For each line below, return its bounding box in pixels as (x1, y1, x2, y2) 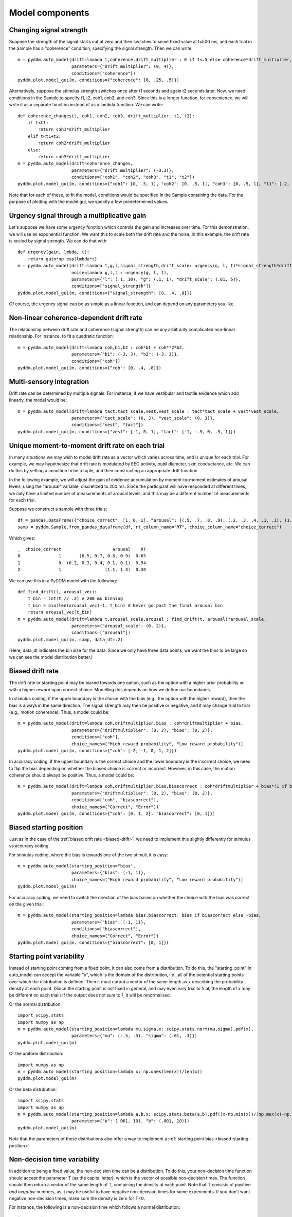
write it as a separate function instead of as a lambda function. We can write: (9, 102, 163, 108)
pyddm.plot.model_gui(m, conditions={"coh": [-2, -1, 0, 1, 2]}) (18, 748, 177, 753)
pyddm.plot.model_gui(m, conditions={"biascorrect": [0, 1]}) (18, 940, 169, 945)
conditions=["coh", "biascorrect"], (71, 797, 159, 803)
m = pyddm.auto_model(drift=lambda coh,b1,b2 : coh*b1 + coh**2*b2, (18, 345, 184, 350)
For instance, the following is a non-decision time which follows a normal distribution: (9, 1204, 180, 1210)
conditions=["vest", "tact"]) (71, 422, 144, 428)
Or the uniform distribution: (9, 1051, 63, 1056)
